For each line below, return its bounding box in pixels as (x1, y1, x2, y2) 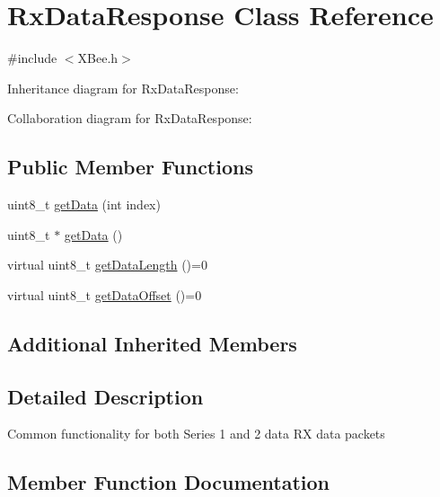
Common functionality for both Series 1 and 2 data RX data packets (7, 424, 385, 443)
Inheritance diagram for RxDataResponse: (7, 78, 239, 97)
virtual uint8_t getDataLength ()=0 (7, 255, 207, 274)
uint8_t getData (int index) (7, 195, 161, 214)
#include (7, 49, 57, 67)
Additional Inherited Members (7, 329, 297, 357)
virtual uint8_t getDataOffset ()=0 (7, 285, 202, 304)
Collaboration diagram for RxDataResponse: (7, 109, 252, 128)
